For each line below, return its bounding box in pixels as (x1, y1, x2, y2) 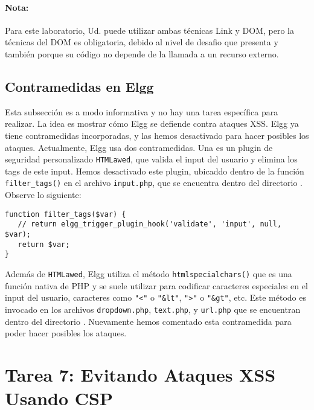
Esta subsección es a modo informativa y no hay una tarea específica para (5, 105, 278, 118)
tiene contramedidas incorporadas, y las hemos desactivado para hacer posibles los (5, 129, 309, 141)
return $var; (18, 240, 70, 249)
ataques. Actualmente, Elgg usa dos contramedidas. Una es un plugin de (5, 141, 273, 153)
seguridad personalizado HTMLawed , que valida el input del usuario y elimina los (5, 153, 298, 165)
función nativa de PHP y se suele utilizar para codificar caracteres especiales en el (5, 279, 308, 292)
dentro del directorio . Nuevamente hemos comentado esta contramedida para (5, 315, 292, 327)
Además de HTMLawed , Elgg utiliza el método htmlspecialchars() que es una (5, 267, 292, 280)
